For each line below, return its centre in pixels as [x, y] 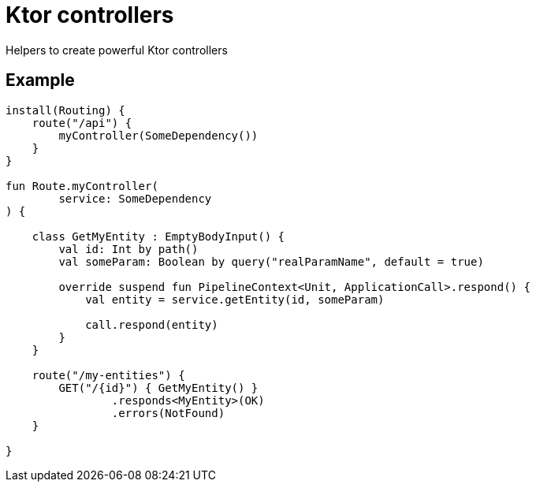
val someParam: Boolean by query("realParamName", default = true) [271, 261]
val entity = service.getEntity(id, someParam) [235, 299]
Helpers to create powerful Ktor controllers [117, 50]
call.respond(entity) [152, 324]
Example [40, 80]
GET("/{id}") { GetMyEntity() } [158, 387]
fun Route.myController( [82, 186]
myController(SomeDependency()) [158, 135]
